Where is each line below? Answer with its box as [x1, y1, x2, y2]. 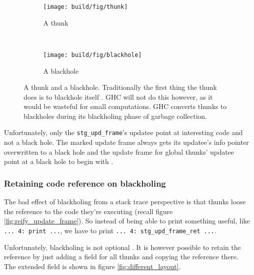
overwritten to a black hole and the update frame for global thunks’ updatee [4, 146, 234, 157]
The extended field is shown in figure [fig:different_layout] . [4, 261, 181, 271]
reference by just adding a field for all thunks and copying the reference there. [4, 251, 239, 262]
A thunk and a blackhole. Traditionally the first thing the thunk [24, 82, 217, 92]
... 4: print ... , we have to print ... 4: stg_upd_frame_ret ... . [4, 225, 217, 235]
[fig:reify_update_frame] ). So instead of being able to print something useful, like [4, 216, 250, 226]
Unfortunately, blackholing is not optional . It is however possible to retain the [4, 242, 241, 252]
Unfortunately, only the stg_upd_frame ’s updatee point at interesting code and [4, 127, 243, 137]
